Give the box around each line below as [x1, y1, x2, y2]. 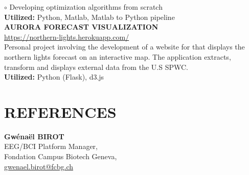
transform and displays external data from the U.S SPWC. [4, 61, 188, 72]
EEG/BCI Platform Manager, [4, 141, 98, 152]
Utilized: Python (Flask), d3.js [4, 71, 104, 82]
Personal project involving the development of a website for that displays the [4, 41, 245, 52]
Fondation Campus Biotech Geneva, [4, 151, 117, 162]
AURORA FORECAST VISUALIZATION [4, 21, 159, 32]
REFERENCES [4, 101, 117, 122]
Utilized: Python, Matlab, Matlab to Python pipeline [4, 11, 175, 22]
